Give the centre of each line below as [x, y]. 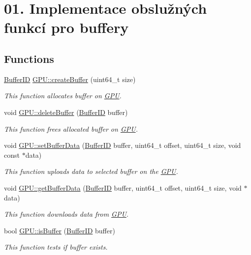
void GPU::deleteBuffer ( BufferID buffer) [66, 112]
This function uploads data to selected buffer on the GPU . [91, 171]
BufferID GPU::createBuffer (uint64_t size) [70, 79]
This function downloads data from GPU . [66, 214]
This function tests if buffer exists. [56, 247]
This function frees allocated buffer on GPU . [71, 128]
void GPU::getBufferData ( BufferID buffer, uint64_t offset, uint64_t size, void [123, 187]
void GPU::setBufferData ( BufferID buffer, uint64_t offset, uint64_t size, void [123, 145]
